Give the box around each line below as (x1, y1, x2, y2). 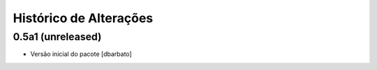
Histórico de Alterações (13, 10, 154, 26)
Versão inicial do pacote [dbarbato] (30, 50, 132, 58)
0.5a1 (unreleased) (13, 30, 102, 43)
